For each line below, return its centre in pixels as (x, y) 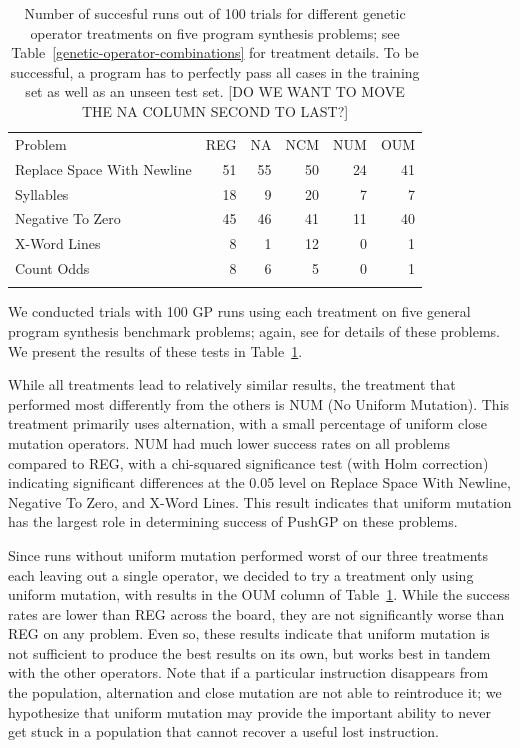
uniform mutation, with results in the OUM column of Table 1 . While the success (259, 594)
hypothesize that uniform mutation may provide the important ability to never (249, 711)
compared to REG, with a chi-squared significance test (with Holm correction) (248, 462)
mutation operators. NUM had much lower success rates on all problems (229, 442)
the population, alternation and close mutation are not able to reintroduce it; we (255, 692)
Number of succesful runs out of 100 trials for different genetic (215, 13)
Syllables (42, 193)
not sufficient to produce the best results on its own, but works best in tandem (249, 652)
